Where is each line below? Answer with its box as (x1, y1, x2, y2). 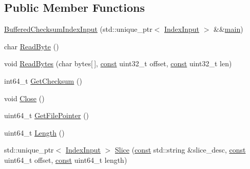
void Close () (4, 92, 45, 103)
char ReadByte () (4, 41, 59, 51)
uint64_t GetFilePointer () (4, 110, 89, 121)
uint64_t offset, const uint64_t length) (4, 154, 127, 165)
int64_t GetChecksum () (4, 75, 82, 86)
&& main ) (214, 24, 243, 34)
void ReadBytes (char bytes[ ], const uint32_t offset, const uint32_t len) (4, 58, 232, 69)
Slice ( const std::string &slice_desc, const (115, 144, 246, 155)
